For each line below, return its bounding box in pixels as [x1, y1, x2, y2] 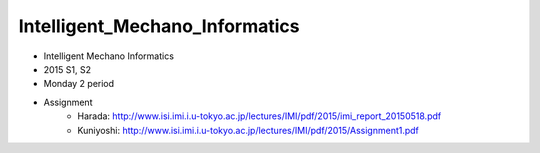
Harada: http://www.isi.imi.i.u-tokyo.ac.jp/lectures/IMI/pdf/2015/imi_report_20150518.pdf [77, 110, 442, 122]
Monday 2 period [43, 78, 115, 90]
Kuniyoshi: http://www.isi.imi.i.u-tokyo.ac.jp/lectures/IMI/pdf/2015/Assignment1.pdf [77, 124, 420, 136]
